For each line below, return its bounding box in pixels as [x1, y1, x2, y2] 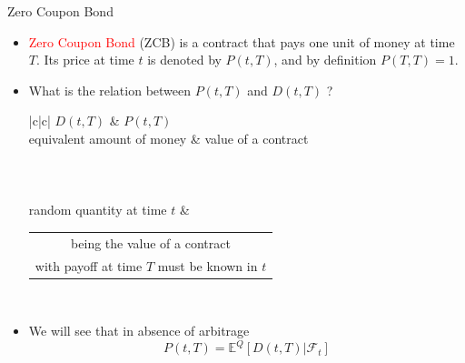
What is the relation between [28, 80, 192, 99]
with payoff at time [35, 256, 143, 275]
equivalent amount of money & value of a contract [28, 128, 309, 147]
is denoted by [147, 50, 222, 69]
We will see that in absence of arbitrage [28, 321, 250, 340]
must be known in [157, 256, 258, 275]
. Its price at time [35, 50, 134, 69]
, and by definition [273, 50, 377, 69]
